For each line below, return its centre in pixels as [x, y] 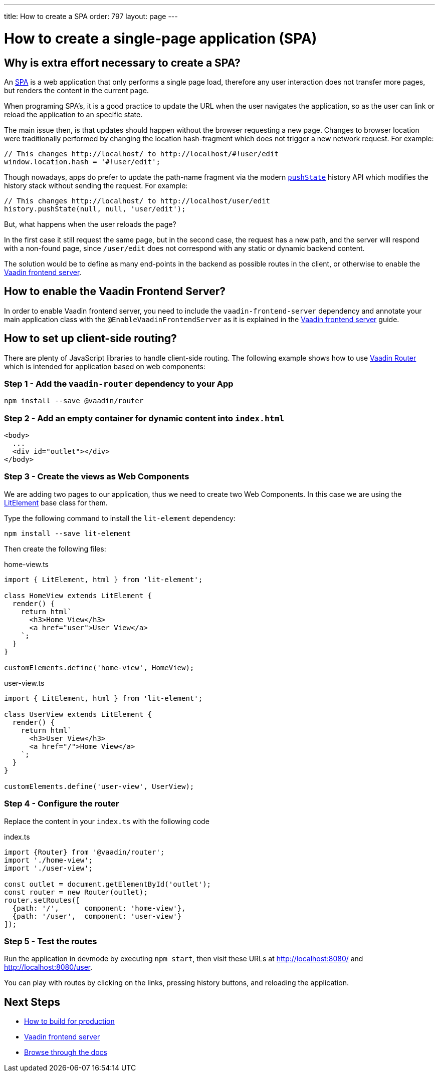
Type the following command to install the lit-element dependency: [120, 518]
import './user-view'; [49, 868]
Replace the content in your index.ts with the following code [107, 821]
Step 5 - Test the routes [51, 941]
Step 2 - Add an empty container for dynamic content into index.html [144, 418]
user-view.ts [24, 683]
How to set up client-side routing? [90, 339]
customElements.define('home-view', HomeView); [99, 667]
